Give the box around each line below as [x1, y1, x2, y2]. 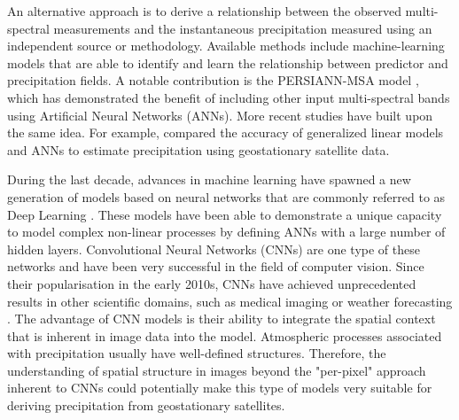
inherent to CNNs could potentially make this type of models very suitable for [7, 378, 432, 397]
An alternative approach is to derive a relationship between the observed [7, 2, 401, 19]
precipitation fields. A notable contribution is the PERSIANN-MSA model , [7, 71, 419, 89]
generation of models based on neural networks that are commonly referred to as [7, 187, 446, 206]
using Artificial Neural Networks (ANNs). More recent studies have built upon [7, 105, 433, 124]
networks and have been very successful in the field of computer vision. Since [7, 257, 424, 276]
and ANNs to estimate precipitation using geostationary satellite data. [7, 140, 390, 159]
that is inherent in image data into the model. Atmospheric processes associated [7, 326, 442, 345]
